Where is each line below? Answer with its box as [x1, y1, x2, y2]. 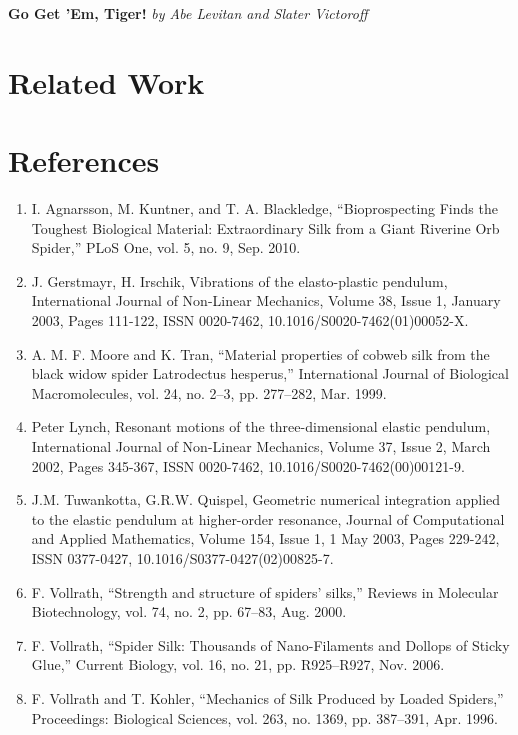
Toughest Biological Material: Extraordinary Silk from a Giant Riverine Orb [31, 217, 500, 238]
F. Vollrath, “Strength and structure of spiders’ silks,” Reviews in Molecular [31, 581, 499, 602]
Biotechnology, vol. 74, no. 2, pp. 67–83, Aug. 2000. [31, 601, 347, 622]
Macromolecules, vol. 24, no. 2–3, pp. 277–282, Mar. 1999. [31, 382, 387, 403]
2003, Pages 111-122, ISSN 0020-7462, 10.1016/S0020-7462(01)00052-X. [31, 310, 469, 331]
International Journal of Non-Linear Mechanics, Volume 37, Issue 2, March [31, 436, 491, 457]
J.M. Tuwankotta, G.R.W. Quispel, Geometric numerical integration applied [31, 489, 501, 510]
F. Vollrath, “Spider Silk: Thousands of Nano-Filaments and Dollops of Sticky [31, 634, 510, 655]
